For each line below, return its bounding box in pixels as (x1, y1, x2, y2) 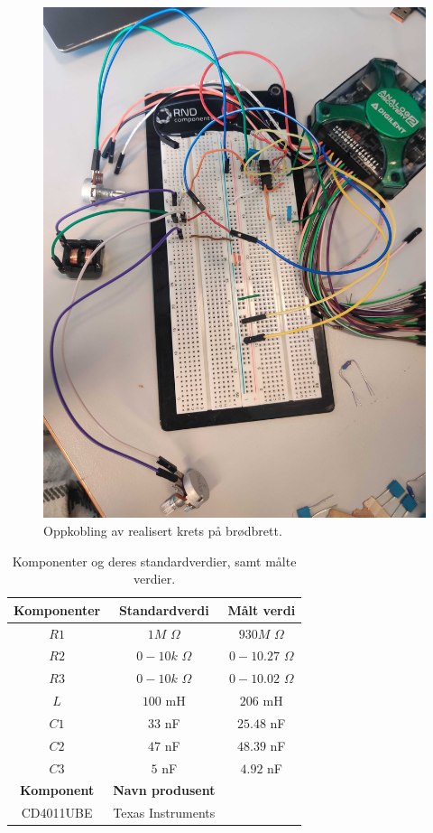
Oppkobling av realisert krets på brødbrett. (43, 520, 282, 539)
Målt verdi (227, 600, 296, 619)
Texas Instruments (113, 803, 216, 822)
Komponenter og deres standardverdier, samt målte (12, 551, 297, 570)
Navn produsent (113, 781, 216, 800)
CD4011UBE (21, 803, 93, 822)
